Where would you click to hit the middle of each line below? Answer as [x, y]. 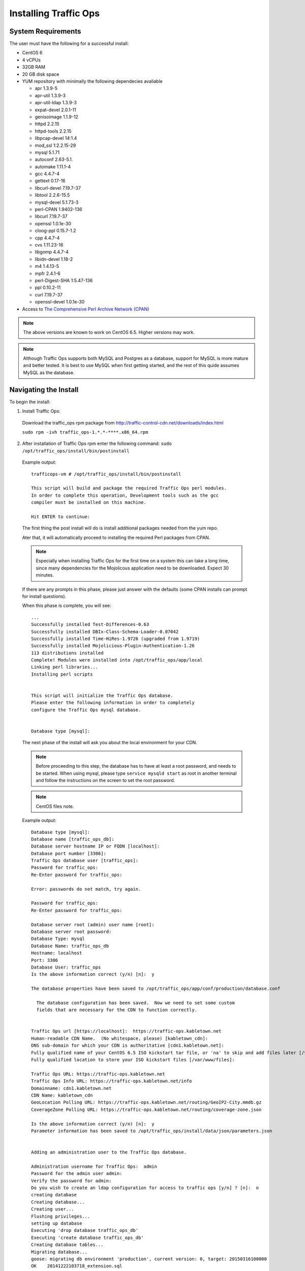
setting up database [57, 1223]
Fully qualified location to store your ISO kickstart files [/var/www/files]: [133, 1060]
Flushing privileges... [61, 1216]
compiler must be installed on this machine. [89, 503]
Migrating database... [59, 1252]
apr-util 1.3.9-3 [50, 95]
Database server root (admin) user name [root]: [93, 925]
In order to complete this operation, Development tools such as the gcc [125, 495]
